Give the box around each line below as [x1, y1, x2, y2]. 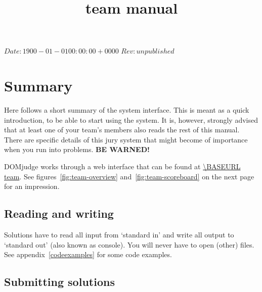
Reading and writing [4, 206, 114, 221]
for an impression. [4, 181, 60, 191]
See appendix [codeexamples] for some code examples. [4, 249, 172, 260]
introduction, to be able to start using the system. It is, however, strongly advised [4, 114, 258, 125]
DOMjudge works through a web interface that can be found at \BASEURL [4, 161, 241, 172]
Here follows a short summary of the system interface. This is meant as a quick [4, 105, 249, 115]
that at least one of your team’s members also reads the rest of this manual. [4, 124, 240, 135]
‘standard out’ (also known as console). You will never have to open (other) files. [4, 239, 254, 250]
